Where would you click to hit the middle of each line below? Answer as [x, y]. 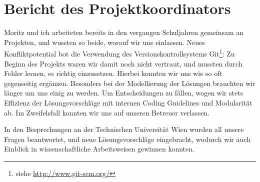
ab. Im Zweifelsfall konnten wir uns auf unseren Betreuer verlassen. [107, 112]
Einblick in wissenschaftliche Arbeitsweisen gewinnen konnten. [99, 149]
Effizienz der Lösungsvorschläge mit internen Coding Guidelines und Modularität [128, 102]
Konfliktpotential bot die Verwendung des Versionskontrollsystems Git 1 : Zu [119, 53]
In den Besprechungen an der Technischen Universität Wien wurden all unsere [124, 129]
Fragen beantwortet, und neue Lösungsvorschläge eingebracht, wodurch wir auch [127, 139]
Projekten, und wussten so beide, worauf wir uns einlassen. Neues [104, 42]
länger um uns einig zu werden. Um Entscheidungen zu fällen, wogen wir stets [124, 93]
